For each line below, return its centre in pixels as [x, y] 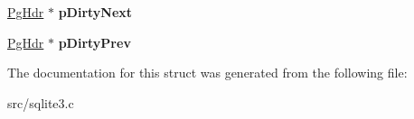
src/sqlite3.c [41, 102]
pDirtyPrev [94, 42]
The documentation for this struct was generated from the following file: [207, 73]
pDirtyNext [95, 12]
